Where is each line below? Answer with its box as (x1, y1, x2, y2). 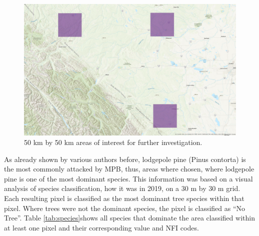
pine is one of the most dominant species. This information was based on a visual (4, 173, 253, 183)
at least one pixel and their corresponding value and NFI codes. (4, 222, 199, 232)
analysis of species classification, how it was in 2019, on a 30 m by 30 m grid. (4, 183, 240, 193)
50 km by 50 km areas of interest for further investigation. (24, 137, 202, 147)
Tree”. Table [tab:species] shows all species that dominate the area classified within (4, 212, 255, 223)
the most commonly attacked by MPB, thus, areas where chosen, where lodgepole (4, 163, 254, 174)
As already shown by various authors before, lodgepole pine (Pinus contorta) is (4, 153, 246, 164)
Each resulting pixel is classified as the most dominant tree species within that (4, 193, 244, 203)
